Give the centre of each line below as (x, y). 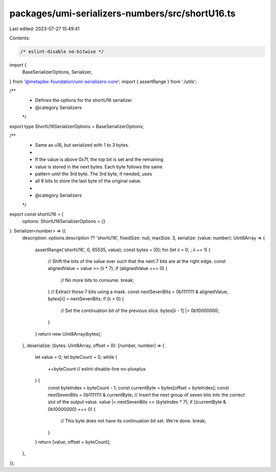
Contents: (20, 38)
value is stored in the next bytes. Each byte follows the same (99, 167)
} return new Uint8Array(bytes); (68, 334)
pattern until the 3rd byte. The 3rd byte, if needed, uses (94, 174)
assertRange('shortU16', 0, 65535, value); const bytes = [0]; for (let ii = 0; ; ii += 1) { (123, 250)
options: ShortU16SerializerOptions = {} (64, 221)
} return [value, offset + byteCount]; (73, 442)
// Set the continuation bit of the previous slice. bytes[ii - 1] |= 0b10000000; (140, 311)
